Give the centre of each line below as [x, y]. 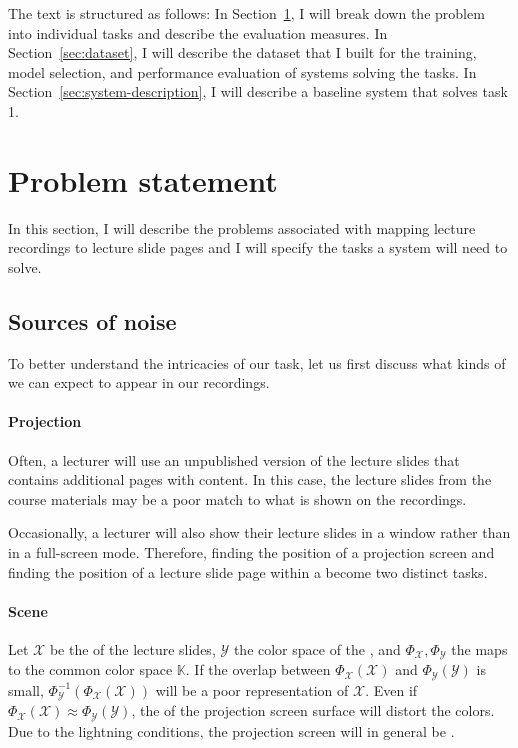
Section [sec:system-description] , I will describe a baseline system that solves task [258, 91]
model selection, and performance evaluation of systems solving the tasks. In [242, 71]
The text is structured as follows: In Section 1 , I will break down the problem [246, 13]
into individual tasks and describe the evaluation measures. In [198, 32]
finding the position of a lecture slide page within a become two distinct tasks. [248, 571]
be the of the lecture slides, [132, 649]
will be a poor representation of [252, 689]
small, [26, 689]
